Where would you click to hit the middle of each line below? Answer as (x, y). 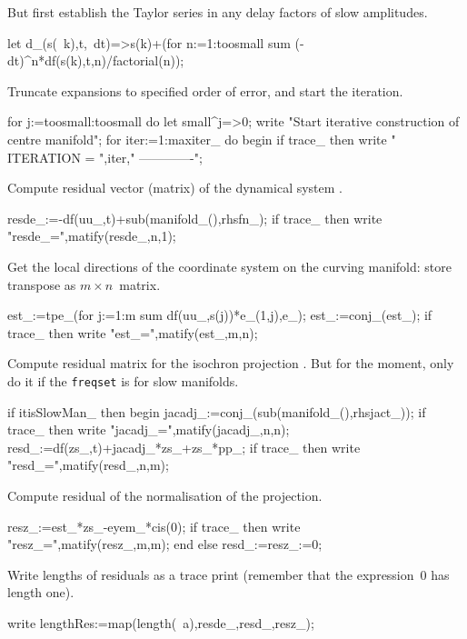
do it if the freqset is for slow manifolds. (123, 380)
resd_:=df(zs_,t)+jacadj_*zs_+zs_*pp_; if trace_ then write (184, 447)
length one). (41, 592)
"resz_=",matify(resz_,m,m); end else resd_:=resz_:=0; (165, 544)
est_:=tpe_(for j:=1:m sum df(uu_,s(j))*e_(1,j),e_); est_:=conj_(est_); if (220, 315)
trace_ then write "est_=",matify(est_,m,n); (133, 332)
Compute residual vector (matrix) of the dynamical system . (175, 188)
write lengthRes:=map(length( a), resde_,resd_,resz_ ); (161, 622)
